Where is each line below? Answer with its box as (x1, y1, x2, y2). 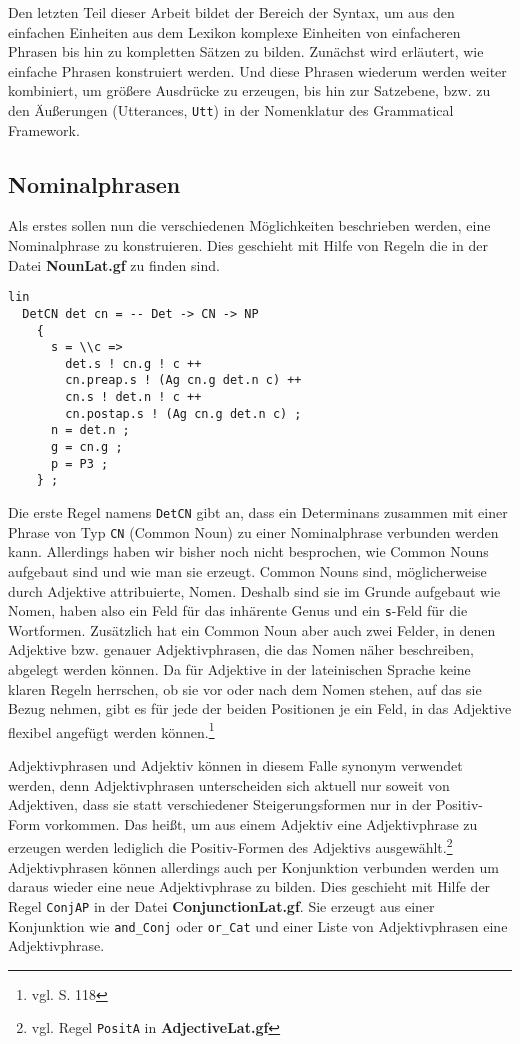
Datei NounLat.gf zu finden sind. (8, 254, 220, 275)
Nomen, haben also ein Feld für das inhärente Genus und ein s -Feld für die (8, 600, 468, 621)
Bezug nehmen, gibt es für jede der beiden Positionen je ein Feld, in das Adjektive (8, 698, 512, 719)
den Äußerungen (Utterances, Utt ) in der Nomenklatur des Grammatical (8, 99, 454, 120)
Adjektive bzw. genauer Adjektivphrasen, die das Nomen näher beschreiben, (8, 639, 474, 660)
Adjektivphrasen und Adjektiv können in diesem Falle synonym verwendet (8, 755, 463, 776)
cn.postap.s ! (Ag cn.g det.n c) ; (65, 406, 302, 421)
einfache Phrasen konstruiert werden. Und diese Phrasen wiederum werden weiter (8, 60, 507, 81)
